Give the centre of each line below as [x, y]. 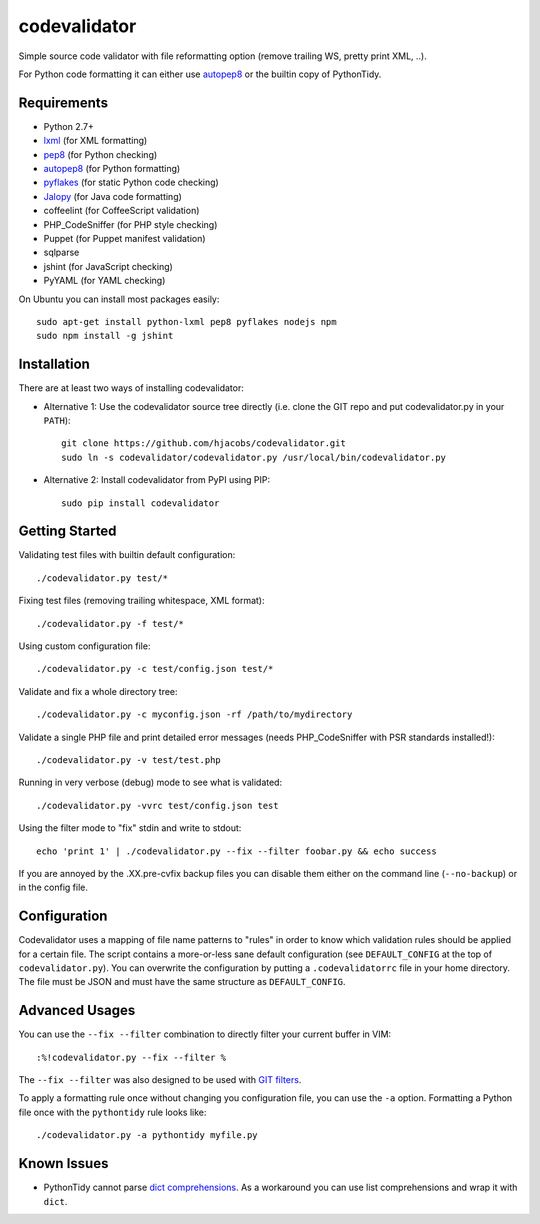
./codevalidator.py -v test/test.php [129, 759]
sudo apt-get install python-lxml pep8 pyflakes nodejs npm [186, 321]
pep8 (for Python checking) [100, 154]
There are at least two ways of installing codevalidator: [131, 388]
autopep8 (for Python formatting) [112, 169]
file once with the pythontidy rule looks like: [112, 1112]
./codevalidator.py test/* [102, 578]
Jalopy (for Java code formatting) [112, 196]
